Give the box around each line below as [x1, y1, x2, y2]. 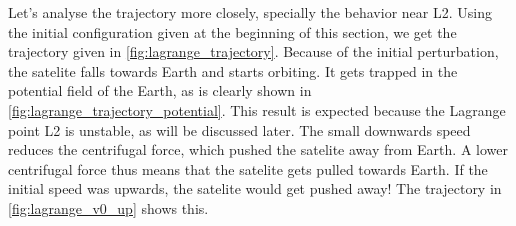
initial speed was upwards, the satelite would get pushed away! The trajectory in [8, 178, 502, 199]
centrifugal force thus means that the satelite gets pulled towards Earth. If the [8, 158, 488, 179]
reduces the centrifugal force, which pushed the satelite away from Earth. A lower [8, 139, 508, 160]
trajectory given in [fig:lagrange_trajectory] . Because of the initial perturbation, [8, 41, 499, 62]
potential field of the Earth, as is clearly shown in [8, 80, 312, 101]
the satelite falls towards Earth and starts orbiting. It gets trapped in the [8, 60, 458, 81]
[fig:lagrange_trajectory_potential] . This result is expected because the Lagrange [8, 99, 506, 120]
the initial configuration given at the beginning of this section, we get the [8, 21, 457, 42]
